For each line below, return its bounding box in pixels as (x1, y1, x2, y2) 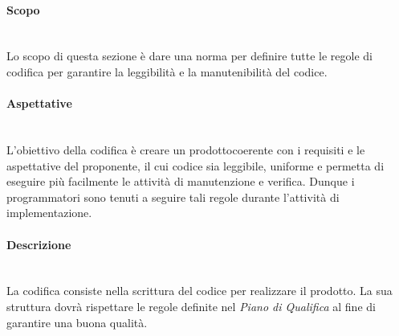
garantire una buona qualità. (6, 313, 148, 330)
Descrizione (6, 236, 71, 252)
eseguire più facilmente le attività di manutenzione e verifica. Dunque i (6, 173, 355, 190)
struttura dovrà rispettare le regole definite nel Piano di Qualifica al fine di (6, 297, 376, 314)
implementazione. (6, 204, 92, 221)
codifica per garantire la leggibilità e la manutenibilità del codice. (6, 63, 328, 80)
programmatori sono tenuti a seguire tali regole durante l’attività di (6, 188, 340, 205)
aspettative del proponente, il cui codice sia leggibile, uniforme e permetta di (6, 157, 385, 174)
